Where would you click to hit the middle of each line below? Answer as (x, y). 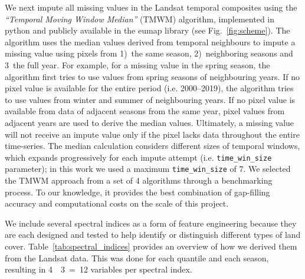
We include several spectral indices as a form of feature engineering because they (151, 223)
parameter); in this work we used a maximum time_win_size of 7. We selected (148, 169)
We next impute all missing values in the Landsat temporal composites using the (151, 7)
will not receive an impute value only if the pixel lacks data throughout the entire (152, 134)
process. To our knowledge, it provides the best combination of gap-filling (137, 192)
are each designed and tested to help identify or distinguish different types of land (153, 235)
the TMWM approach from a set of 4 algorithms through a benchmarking (139, 180)
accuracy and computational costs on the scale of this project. (117, 203)
